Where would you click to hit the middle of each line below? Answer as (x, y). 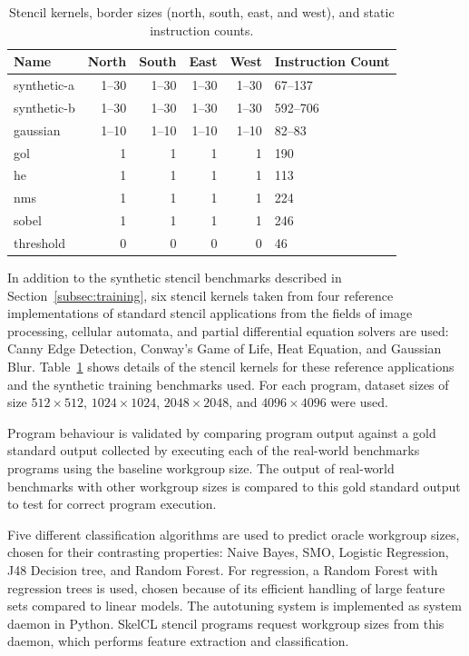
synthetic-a (44, 85)
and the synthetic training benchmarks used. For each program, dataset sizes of (228, 384)
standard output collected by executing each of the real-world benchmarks (214, 450)
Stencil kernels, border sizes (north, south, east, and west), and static (202, 12)
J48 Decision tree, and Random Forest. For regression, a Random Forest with (223, 569)
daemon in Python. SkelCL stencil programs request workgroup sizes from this (226, 623)
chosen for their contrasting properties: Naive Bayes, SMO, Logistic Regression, (228, 552)
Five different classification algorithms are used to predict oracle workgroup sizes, (234, 534)
